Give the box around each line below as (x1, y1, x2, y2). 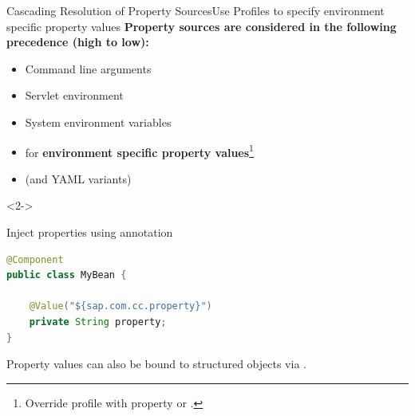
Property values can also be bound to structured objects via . (6, 355, 306, 372)
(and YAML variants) (25, 170, 132, 186)
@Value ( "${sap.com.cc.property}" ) (29, 300, 212, 312)
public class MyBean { (6, 269, 127, 281)
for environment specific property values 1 (25, 141, 254, 160)
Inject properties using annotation (6, 224, 173, 240)
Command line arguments (25, 60, 152, 77)
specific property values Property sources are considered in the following (6, 18, 397, 34)
